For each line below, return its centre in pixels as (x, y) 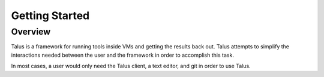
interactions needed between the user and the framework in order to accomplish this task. (122, 55)
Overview (31, 32)
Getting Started (50, 16)
